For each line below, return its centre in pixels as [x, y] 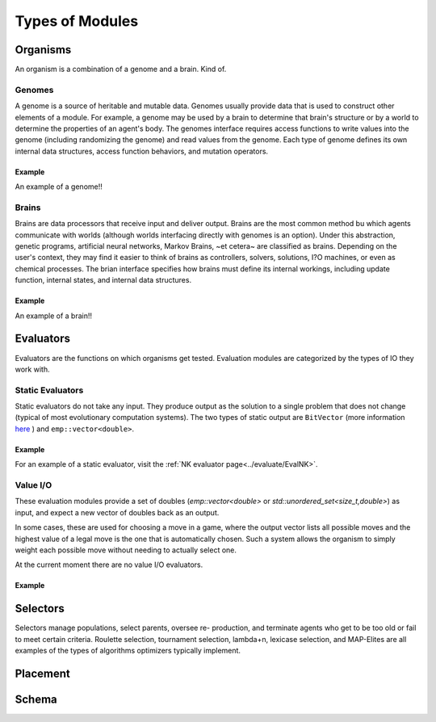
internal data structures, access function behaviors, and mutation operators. [142, 151]
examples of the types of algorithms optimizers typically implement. [128, 651]
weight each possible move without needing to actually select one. [126, 550]
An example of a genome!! [59, 187]
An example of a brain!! [54, 316]
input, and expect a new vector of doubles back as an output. [117, 512]
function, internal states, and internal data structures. [103, 280]
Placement [42, 673]
